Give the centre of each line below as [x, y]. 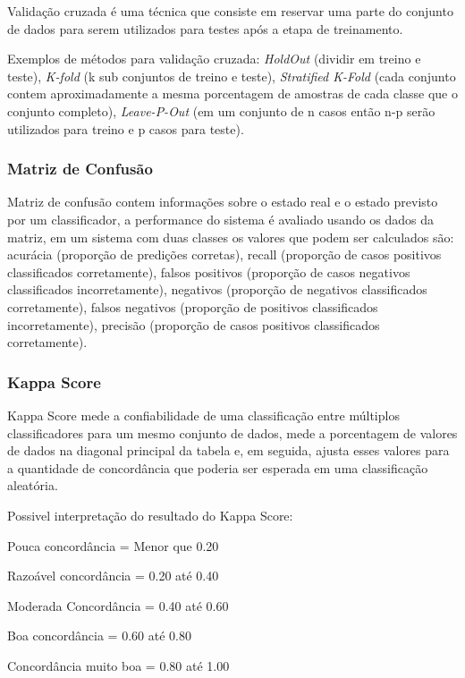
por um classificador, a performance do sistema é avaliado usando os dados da [221, 219]
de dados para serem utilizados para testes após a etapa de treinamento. [205, 28]
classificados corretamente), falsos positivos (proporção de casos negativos [209, 271]
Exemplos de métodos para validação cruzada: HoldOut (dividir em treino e [214, 59]
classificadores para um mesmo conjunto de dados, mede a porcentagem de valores [232, 432]
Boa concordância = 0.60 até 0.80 [99, 636]
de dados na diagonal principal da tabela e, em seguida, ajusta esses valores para [228, 450]
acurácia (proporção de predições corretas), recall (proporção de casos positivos [224, 254]
